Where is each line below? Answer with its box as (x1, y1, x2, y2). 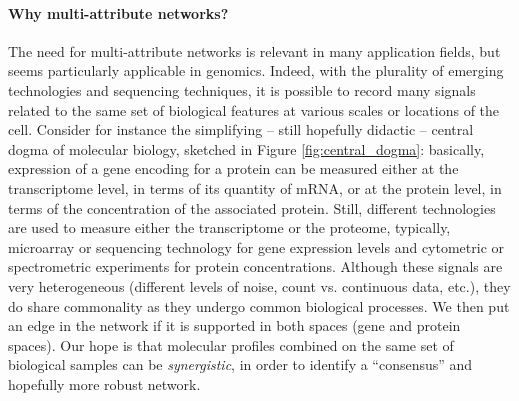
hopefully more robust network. (8, 373, 201, 394)
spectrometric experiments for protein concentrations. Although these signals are (8, 256, 503, 277)
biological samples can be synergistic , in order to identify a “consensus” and (8, 354, 473, 375)
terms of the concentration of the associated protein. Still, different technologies (8, 197, 496, 218)
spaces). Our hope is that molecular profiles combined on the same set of (8, 334, 454, 355)
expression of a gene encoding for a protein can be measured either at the (8, 158, 459, 179)
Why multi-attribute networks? (8, 2, 229, 23)
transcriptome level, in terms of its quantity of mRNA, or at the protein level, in (8, 177, 502, 198)
